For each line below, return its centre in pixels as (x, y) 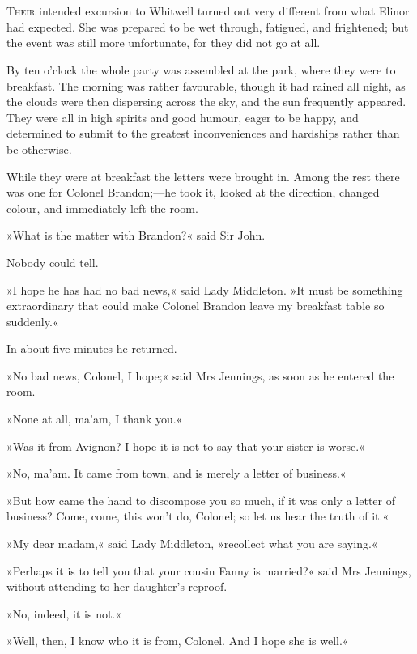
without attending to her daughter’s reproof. (117, 586)
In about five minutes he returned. (92, 348)
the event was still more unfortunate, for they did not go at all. (164, 42)
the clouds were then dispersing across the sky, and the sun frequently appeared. (206, 102)
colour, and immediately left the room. (102, 208)
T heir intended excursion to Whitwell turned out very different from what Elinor (208, 11)
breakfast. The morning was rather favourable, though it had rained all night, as (206, 85)
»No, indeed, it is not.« (64, 613)
